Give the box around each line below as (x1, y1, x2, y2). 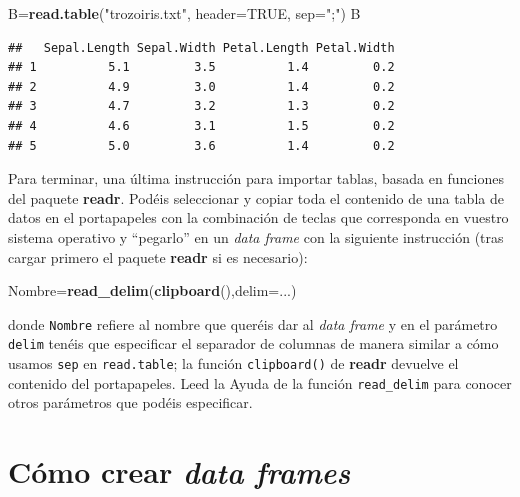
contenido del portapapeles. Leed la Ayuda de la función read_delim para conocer (8, 372, 512, 393)
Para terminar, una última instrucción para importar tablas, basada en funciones (8, 168, 504, 189)
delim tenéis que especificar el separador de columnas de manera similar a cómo (8, 333, 499, 354)
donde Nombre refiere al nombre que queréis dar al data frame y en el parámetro (8, 313, 498, 334)
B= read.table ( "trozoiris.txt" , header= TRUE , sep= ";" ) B (8, 3, 361, 23)
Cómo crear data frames (8, 451, 351, 493)
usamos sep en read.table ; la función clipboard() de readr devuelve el (8, 353, 459, 374)
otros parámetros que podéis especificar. (8, 392, 253, 413)
